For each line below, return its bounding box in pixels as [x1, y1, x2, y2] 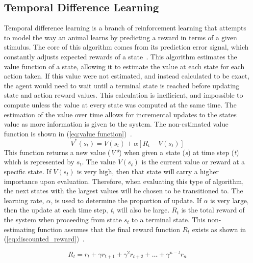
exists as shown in [192, 224, 246, 234]
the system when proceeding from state [4, 214, 122, 224]
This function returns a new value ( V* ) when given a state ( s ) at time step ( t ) [4, 147, 239, 157]
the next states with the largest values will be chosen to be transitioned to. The [4, 185, 243, 196]
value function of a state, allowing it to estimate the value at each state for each [4, 61, 245, 71]
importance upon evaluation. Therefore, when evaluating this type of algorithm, [4, 176, 244, 186]
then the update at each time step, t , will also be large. [4, 205, 170, 215]
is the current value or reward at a [141, 157, 245, 167]
